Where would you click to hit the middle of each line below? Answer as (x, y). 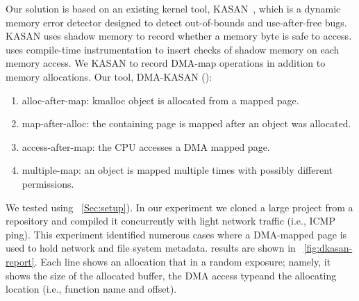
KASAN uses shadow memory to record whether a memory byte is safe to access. (179, 36)
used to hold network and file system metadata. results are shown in (151, 248)
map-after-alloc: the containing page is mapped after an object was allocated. (186, 123)
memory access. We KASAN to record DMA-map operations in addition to (166, 63)
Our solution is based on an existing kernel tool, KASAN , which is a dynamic (173, 8)
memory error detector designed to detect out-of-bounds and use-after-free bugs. (176, 22)
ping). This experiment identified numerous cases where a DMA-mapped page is (176, 234)
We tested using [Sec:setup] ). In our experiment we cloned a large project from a (179, 207)
